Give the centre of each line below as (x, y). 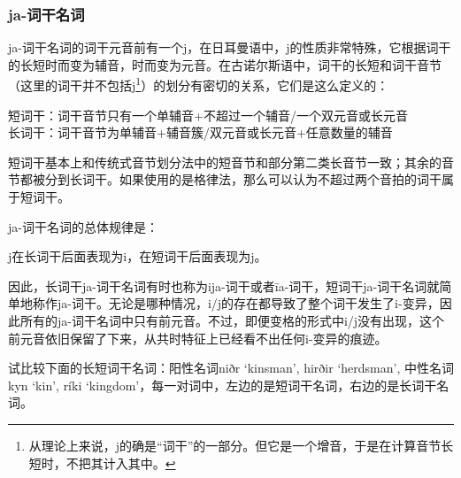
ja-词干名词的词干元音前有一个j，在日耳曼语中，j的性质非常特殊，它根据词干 (230, 47)
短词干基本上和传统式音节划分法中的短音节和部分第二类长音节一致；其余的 (225, 162)
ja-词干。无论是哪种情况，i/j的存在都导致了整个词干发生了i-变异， (248, 303)
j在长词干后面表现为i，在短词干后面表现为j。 (138, 256)
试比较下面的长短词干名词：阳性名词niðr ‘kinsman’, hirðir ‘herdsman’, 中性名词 (231, 368)
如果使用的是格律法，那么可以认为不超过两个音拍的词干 (280, 179)
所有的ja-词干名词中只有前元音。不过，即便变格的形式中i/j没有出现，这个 (232, 320)
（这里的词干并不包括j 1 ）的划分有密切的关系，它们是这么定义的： (199, 84)
